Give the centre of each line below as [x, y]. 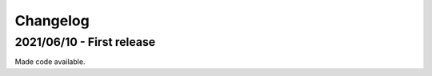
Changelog [52, 21]
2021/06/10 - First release [85, 42]
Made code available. [50, 62]
